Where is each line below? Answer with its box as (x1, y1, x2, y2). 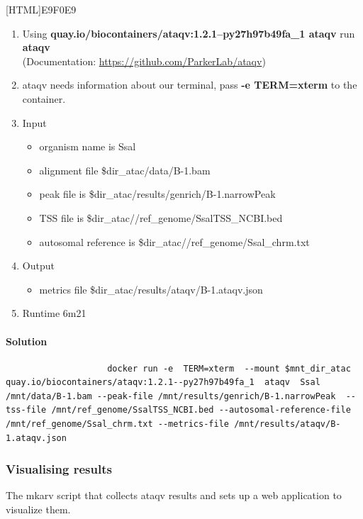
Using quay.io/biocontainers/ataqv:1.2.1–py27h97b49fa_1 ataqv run (22, 26, 355, 40)
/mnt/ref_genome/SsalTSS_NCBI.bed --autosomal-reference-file (51, 405, 351, 415)
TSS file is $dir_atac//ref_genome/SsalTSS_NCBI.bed (39, 210, 283, 225)
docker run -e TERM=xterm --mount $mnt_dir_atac (107, 363, 351, 374)
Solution (6, 333, 48, 348)
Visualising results (6, 460, 112, 478)
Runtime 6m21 (22, 306, 86, 320)
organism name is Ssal (39, 139, 136, 154)
